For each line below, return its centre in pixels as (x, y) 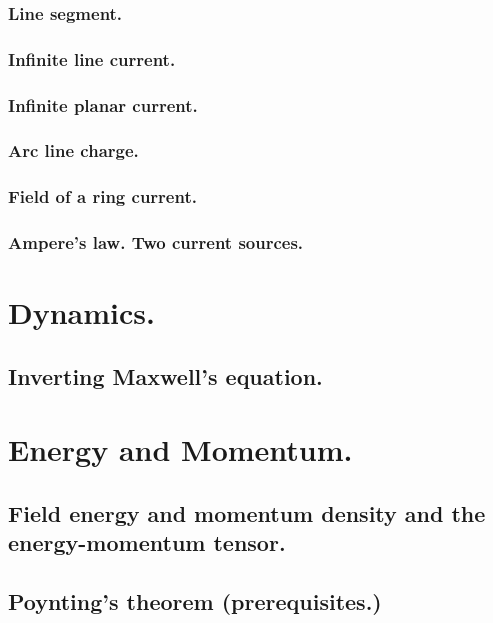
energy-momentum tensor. (147, 542)
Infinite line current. (92, 58)
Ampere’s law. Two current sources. (156, 242)
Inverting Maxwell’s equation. (165, 375)
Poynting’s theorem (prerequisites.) (195, 601)
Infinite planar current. (103, 104)
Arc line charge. (73, 150)
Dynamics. (81, 312)
